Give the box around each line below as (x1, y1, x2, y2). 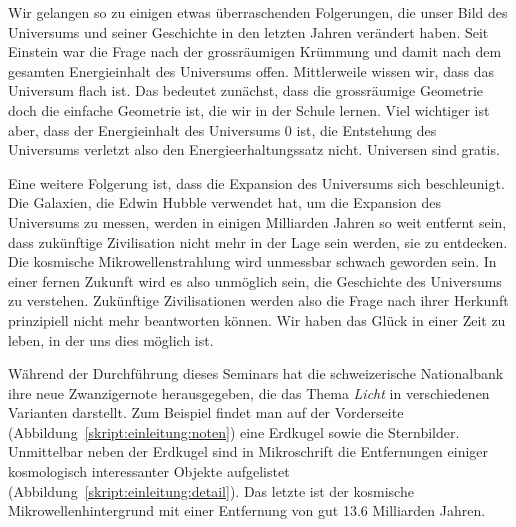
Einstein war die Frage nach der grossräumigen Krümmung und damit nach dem (8, 41, 502, 62)
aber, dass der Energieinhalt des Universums (8, 119, 281, 140)
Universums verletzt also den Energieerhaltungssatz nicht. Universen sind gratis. (8, 139, 500, 160)
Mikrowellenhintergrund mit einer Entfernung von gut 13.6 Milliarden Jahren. (8, 500, 486, 521)
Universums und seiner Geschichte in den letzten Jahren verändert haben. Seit (8, 21, 489, 42)
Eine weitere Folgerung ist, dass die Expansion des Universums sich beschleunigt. (8, 172, 505, 193)
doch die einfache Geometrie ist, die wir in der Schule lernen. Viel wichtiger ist (8, 99, 490, 120)
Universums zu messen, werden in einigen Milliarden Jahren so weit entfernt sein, (8, 211, 507, 232)
